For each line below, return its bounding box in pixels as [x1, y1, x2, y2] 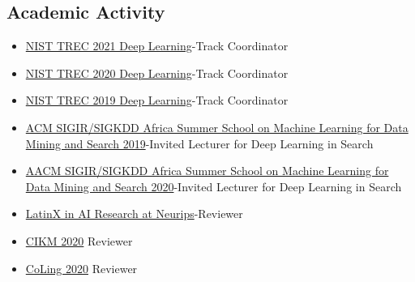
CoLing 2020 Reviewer [25, 259, 138, 276]
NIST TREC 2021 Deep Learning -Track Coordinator [25, 37, 289, 54]
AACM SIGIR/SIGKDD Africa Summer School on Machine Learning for [25, 162, 389, 179]
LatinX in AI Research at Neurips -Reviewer [25, 205, 243, 222]
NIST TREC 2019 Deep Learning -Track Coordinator [25, 92, 289, 109]
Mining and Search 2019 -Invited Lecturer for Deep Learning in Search [25, 135, 374, 152]
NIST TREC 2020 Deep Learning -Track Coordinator [25, 64, 289, 81]
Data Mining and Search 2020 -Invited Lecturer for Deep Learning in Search [25, 177, 402, 194]
